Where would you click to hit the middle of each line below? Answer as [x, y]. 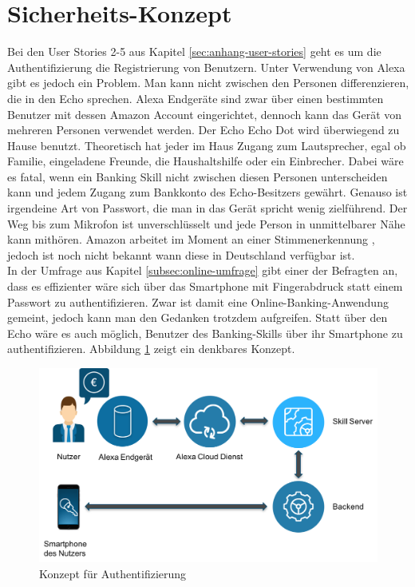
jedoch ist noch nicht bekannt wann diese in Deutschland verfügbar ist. [181, 254]
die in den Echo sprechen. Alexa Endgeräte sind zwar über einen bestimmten [196, 98]
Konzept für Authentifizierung [113, 573]
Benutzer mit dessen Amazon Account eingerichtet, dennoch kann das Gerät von [205, 114]
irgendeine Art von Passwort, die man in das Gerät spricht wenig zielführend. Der [207, 208]
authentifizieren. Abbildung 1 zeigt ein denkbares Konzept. [151, 349]
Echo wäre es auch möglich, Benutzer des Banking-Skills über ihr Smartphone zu [205, 333]
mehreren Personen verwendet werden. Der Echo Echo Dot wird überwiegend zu [204, 130]
